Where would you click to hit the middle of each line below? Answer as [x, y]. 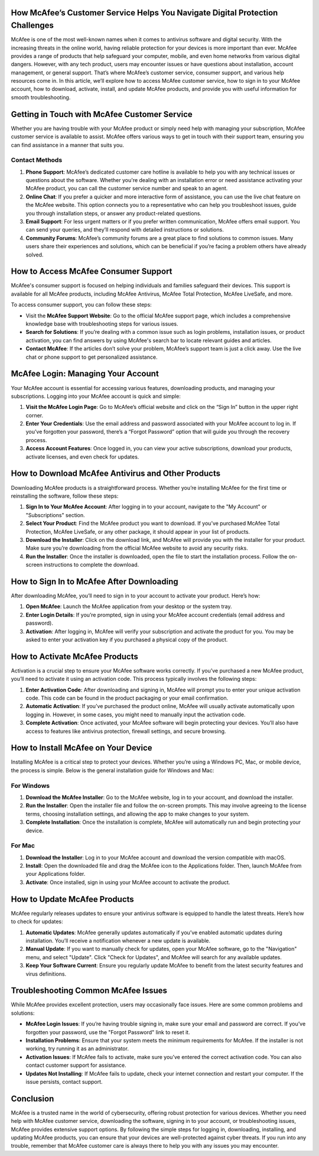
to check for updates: [37, 921]
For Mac [23, 846]
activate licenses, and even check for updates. [82, 457]
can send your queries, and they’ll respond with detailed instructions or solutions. [125, 230]
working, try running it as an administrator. [77, 1048]
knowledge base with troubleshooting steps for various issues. [102, 324]
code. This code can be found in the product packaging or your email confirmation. [127, 698]
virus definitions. [46, 974]
